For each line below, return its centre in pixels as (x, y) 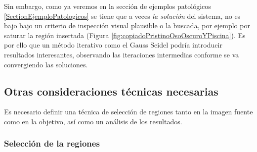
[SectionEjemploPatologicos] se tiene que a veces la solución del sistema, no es (122, 16)
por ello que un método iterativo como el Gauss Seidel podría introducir (113, 45)
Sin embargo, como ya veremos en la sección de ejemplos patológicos (107, 6)
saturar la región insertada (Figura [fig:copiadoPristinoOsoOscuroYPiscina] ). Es (125, 35)
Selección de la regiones (52, 143)
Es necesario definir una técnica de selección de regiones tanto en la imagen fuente (128, 112)
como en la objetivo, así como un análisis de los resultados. (93, 121)
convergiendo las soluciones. (46, 64)
